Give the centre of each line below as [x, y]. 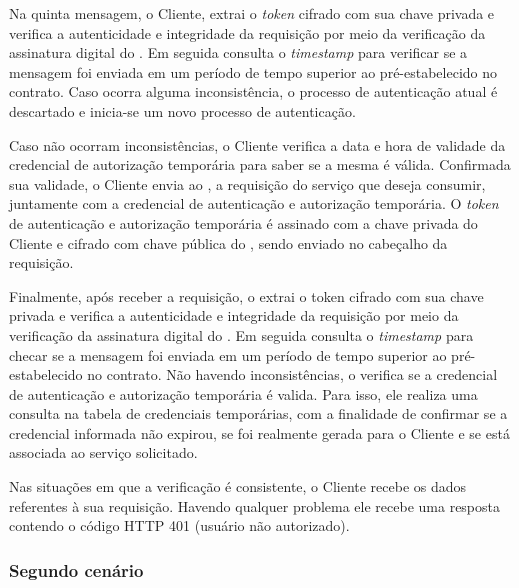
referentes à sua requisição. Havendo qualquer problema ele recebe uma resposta [255, 505]
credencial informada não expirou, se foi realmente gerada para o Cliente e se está [259, 432]
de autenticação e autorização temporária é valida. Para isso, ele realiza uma [243, 393]
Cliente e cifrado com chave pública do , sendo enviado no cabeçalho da [228, 242]
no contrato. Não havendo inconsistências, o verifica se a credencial [292, 374]
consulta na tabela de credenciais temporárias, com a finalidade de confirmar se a [258, 413]
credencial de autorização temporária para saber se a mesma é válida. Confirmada [260, 164]
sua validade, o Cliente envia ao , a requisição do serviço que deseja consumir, [247, 183]
